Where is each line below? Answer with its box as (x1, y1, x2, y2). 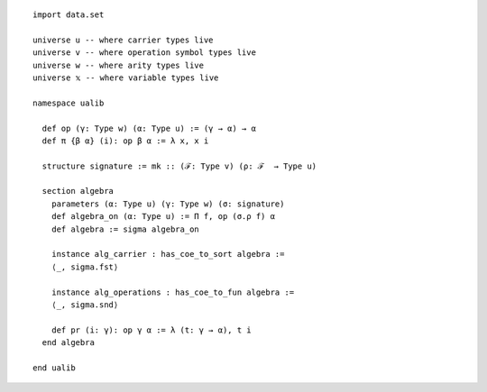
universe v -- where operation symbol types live (32, 48, 257, 58)
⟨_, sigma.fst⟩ (51, 261, 119, 272)
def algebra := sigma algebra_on (51, 223, 200, 234)
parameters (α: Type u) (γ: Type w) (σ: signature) (51, 198, 285, 209)
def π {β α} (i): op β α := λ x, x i (41, 135, 209, 146)
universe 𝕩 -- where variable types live (32, 72, 219, 83)
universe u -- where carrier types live (32, 34, 214, 45)
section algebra (41, 186, 115, 196)
